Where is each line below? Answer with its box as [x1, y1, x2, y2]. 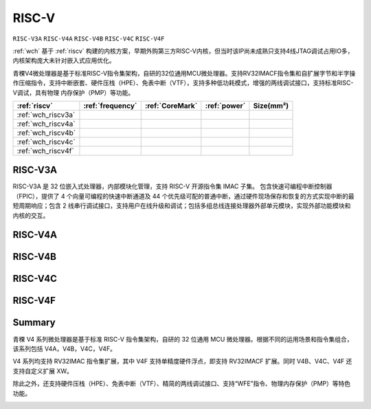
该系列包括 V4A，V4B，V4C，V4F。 [12, 344, 117, 353]
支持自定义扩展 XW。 [12, 366, 74, 375]
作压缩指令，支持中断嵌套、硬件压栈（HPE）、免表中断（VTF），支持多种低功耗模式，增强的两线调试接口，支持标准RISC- [12, 79, 354, 87]
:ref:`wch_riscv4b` [16, 128, 76, 137]
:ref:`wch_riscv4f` [16, 146, 75, 155]
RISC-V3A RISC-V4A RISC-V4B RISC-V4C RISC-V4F [12, 34, 165, 43]
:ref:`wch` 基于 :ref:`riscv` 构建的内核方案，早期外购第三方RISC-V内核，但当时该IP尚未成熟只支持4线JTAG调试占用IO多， [12, 47, 354, 55]
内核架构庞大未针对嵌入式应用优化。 [12, 56, 115, 65]
